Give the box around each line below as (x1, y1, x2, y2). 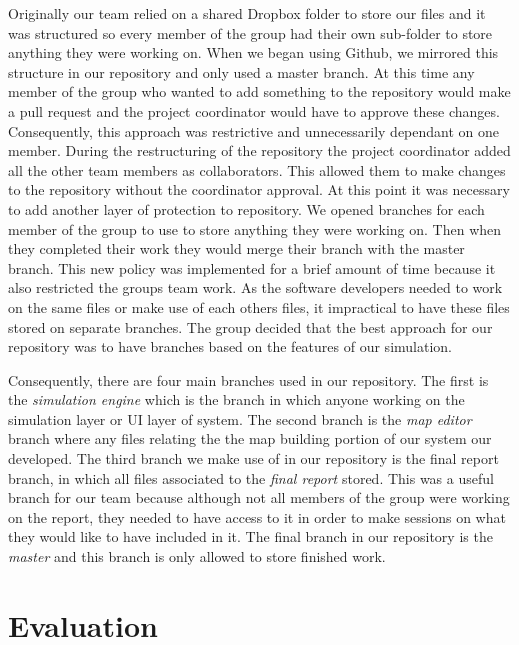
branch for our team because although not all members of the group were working (8, 487, 510, 508)
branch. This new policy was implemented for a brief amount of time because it (8, 257, 496, 278)
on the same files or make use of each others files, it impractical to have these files (8, 296, 510, 317)
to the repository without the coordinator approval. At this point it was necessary (8, 179, 510, 200)
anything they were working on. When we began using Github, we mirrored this (8, 42, 499, 63)
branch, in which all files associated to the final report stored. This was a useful (8, 467, 494, 488)
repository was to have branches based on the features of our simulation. (8, 336, 452, 357)
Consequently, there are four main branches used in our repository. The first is (8, 369, 489, 390)
